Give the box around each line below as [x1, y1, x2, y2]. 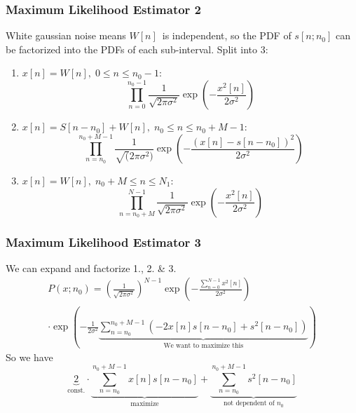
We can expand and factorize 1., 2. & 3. [6, 260, 177, 275]
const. [67, 386, 85, 394]
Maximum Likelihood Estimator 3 [6, 233, 202, 250]
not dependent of [224, 400, 275, 407]
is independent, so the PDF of [162, 28, 292, 43]
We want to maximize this [163, 342, 244, 350]
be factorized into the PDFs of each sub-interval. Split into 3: [6, 41, 268, 56]
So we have [6, 349, 53, 364]
